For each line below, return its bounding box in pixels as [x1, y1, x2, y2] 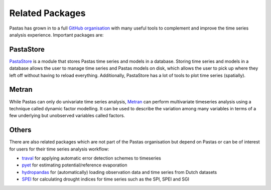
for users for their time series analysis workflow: [9, 146, 109, 152]
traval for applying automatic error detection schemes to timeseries [22, 155, 162, 161]
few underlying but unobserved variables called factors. [9, 113, 125, 119]
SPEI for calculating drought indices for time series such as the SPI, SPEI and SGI [22, 176, 189, 182]
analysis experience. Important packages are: [9, 32, 104, 38]
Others [9, 126, 32, 134]
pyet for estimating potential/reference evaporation [22, 162, 127, 168]
